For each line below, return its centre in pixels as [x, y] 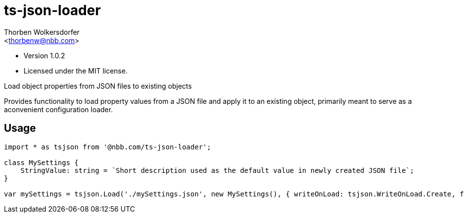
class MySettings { [41, 162]
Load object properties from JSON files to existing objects [98, 86]
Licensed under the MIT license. [76, 71]
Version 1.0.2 [44, 55]
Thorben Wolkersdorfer [42, 32]
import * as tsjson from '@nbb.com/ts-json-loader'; [108, 147]
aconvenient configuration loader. [58, 109]
